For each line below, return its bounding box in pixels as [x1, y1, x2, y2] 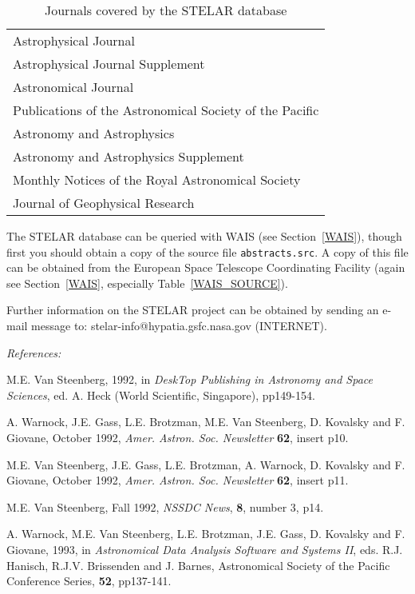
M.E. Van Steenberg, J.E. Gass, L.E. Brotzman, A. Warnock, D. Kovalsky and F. [6, 456, 405, 472]
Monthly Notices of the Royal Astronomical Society [13, 170, 301, 189]
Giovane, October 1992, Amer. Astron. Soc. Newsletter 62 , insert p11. [6, 472, 349, 488]
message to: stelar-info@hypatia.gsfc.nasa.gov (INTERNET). [31, 317, 327, 334]
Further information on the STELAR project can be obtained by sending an [6, 301, 379, 318]
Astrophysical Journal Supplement [13, 54, 205, 73]
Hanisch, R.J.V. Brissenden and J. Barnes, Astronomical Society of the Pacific [6, 556, 390, 573]
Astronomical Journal [13, 78, 134, 96]
